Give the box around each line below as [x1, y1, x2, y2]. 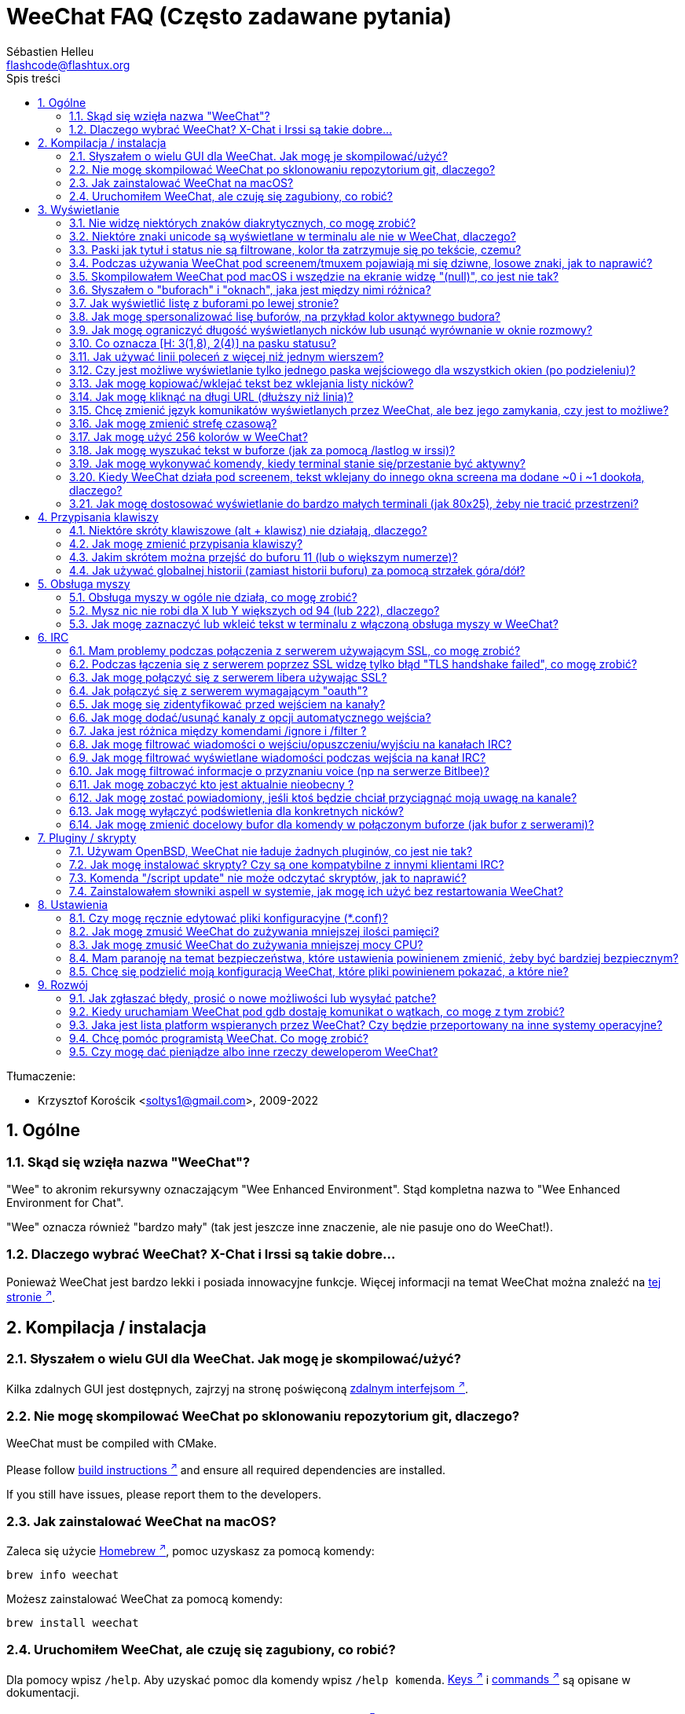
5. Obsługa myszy [38, 576, 130, 590]
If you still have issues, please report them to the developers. [6, 1487, 321, 1501]
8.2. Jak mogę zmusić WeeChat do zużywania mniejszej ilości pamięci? [69, 924, 439, 938]
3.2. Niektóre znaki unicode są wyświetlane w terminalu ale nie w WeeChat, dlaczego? [69, 229, 516, 243]
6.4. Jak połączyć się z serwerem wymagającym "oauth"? [69, 683, 368, 697]
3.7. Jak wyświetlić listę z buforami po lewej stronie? [69, 296, 339, 310]
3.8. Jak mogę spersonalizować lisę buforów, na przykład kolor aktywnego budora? [69, 309, 501, 323]
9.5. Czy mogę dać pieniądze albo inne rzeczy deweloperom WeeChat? [69, 1044, 438, 1058]
